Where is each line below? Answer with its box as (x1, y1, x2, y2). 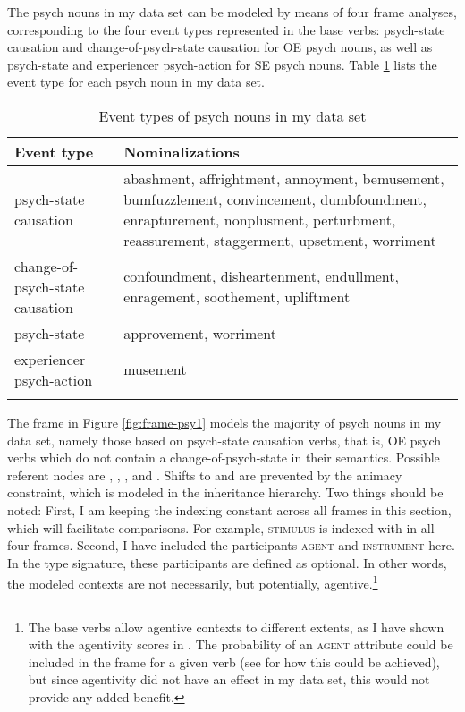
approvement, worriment (123, 322, 277, 343)
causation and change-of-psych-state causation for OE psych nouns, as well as (7, 38, 433, 56)
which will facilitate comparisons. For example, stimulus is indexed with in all (7, 518, 435, 537)
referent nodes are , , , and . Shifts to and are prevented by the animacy (7, 465, 402, 484)
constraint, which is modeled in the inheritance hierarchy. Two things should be (7, 483, 444, 502)
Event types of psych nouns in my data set (98, 105, 367, 126)
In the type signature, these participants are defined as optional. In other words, (7, 553, 447, 572)
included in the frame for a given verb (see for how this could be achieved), (28, 652, 440, 671)
